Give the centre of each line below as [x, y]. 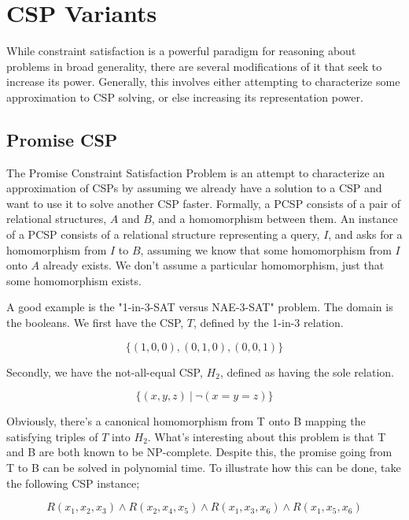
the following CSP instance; [73, 483]
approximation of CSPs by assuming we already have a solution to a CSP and [194, 188]
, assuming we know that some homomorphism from [266, 249]
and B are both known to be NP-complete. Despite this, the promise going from [199, 452]
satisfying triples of [52, 436]
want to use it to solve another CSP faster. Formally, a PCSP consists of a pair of [204, 203]
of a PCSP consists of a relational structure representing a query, [163, 234]
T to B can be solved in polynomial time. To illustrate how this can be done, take [204, 468]
